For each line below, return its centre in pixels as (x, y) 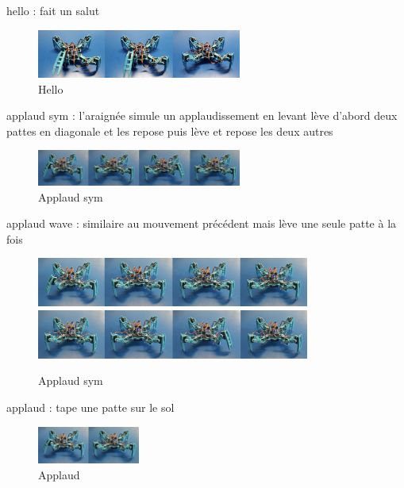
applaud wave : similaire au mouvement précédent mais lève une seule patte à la (202, 223)
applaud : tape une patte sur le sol (90, 407)
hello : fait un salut (53, 10)
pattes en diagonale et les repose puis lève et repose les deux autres (170, 131)
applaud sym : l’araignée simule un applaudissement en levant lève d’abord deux (202, 115)
